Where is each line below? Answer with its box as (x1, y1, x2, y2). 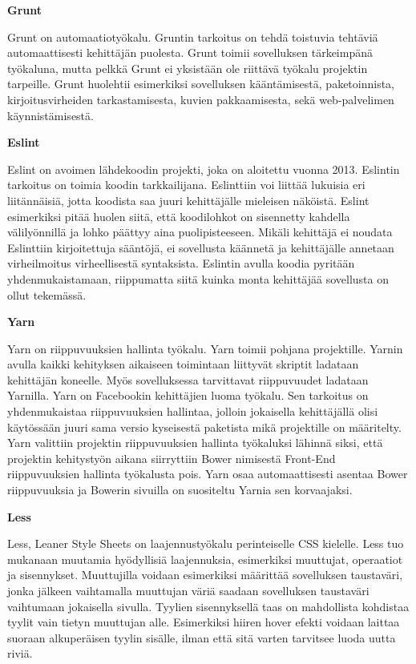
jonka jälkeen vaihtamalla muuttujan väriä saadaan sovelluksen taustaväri (7, 582, 370, 598)
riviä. (7, 645, 33, 662)
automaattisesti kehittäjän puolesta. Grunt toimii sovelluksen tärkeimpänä (7, 44, 373, 61)
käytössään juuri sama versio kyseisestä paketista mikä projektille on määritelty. (7, 418, 402, 435)
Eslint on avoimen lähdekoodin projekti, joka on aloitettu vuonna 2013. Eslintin (7, 160, 400, 177)
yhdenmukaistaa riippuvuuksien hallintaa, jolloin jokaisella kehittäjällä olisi (7, 403, 378, 420)
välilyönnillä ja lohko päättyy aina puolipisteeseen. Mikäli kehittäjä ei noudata (7, 223, 393, 240)
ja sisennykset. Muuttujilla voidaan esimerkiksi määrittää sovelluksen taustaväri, (7, 566, 403, 583)
